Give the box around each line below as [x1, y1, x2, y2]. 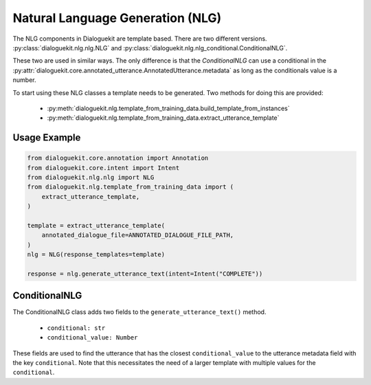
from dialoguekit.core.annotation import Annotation [27, 154, 209, 162]
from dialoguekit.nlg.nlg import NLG [27, 174, 155, 182]
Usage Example [12, 132, 81, 144]
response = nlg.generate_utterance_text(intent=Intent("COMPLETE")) [27, 269, 263, 278]
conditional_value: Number [47, 334, 138, 342]
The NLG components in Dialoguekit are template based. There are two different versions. [12, 34, 267, 43]
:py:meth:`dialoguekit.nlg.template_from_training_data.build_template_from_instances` [47, 104, 290, 112]
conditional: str [47, 324, 106, 332]
